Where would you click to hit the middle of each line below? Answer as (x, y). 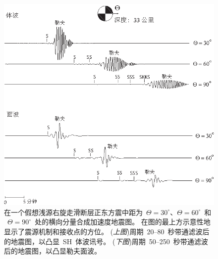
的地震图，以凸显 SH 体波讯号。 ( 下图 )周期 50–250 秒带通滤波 (106, 241)
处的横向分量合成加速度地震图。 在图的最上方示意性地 (123, 222)
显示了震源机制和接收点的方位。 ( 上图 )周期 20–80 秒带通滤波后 (107, 231)
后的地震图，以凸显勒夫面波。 (53, 251)
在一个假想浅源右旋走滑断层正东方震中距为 (73, 212)
